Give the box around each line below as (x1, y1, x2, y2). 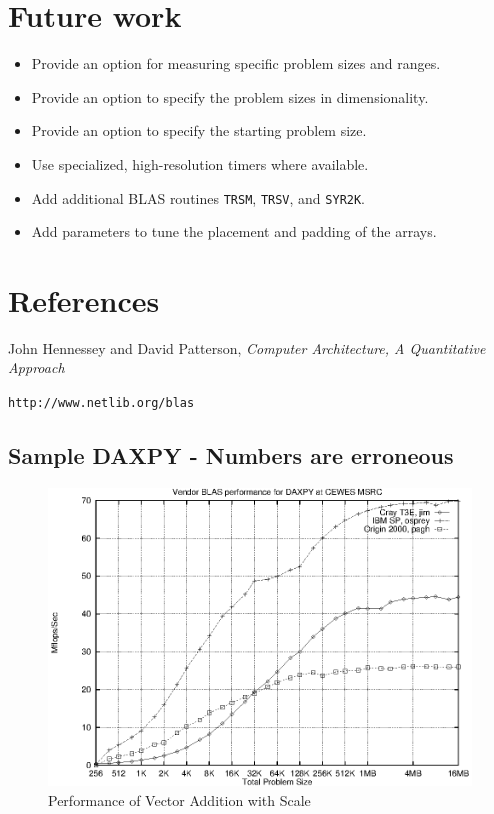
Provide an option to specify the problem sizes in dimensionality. (31, 86, 429, 107)
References (8, 279, 160, 320)
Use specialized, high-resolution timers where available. (31, 153, 369, 174)
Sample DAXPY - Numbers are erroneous (8, 440, 454, 471)
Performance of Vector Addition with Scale (48, 789, 311, 810)
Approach (8, 357, 65, 378)
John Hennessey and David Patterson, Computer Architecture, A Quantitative (8, 337, 486, 358)
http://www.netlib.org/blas (8, 396, 195, 411)
